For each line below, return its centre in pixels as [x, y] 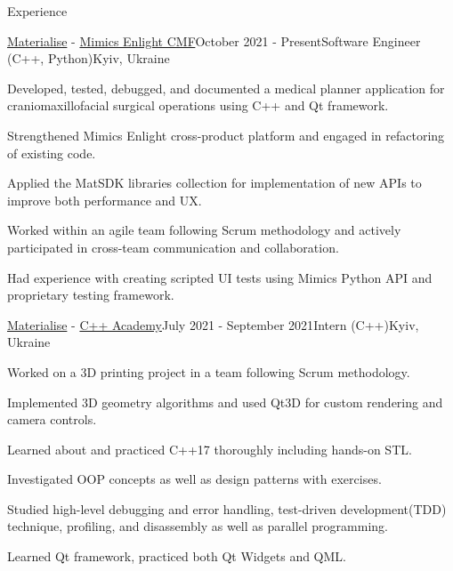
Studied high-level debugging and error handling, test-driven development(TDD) [227, 508]
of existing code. [52, 153]
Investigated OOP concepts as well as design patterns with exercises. [194, 479]
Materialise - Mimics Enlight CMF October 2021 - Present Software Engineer [214, 40]
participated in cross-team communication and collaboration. [173, 247]
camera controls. [52, 419]
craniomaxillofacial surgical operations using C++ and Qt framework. [198, 105]
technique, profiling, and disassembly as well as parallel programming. [198, 526]
